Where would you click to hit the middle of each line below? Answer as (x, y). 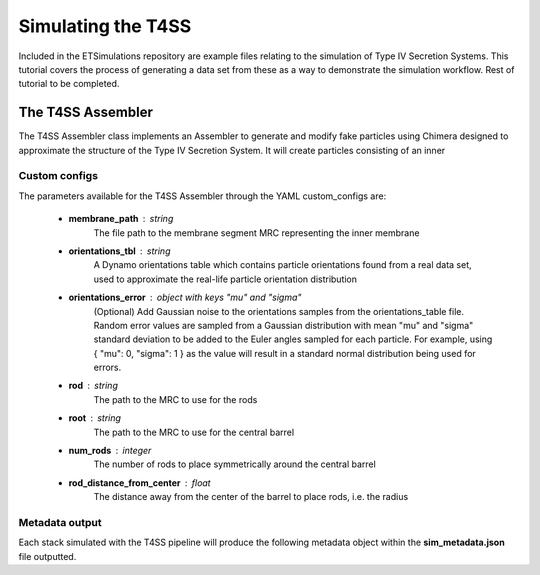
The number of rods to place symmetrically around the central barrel (235, 464)
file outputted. (47, 556)
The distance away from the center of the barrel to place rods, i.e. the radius (251, 497)
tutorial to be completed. (69, 84)
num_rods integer (110, 451)
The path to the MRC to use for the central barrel (194, 432)
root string (95, 418)
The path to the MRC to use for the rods (175, 399)
